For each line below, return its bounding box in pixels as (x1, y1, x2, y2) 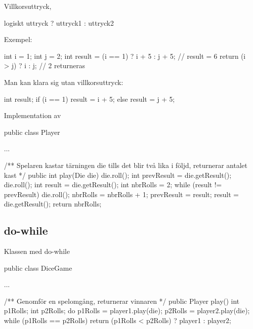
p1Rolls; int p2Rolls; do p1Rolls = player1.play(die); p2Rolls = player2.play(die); (4, 305, 250, 316)
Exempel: (4, 34, 32, 44)
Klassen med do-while (4, 246, 70, 256)
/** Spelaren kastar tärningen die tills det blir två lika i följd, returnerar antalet (4, 160, 248, 170)
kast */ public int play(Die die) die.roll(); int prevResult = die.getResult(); (4, 169, 232, 180)
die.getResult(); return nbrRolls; (4, 199, 102, 209)
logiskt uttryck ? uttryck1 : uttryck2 (4, 17, 114, 28)
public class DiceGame (4, 262, 72, 273)
